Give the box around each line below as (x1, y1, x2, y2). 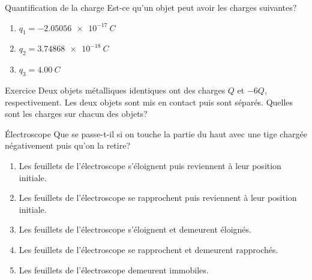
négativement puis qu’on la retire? (5, 139, 130, 152)
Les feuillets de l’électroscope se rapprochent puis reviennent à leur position (19, 191, 297, 204)
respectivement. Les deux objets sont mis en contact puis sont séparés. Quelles (5, 95, 293, 108)
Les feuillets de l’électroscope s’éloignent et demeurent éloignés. (19, 223, 251, 236)
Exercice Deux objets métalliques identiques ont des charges (5, 83, 226, 96)
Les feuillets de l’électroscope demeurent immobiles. (19, 263, 209, 276)
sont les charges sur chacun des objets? (5, 107, 148, 120)
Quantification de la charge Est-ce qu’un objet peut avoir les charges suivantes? (5, 1, 297, 13)
